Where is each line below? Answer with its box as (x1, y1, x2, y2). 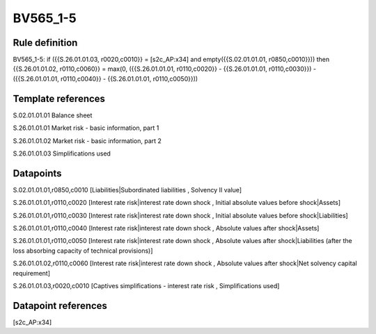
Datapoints (13, 167, 62, 179)
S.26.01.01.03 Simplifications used (13, 149, 111, 158)
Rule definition (13, 37, 78, 49)
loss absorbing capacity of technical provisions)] (13, 247, 153, 255)
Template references (13, 92, 106, 104)
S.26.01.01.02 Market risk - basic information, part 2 (13, 136, 162, 145)
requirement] (13, 269, 51, 277)
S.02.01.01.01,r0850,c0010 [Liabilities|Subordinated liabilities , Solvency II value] (13, 185, 242, 194)
